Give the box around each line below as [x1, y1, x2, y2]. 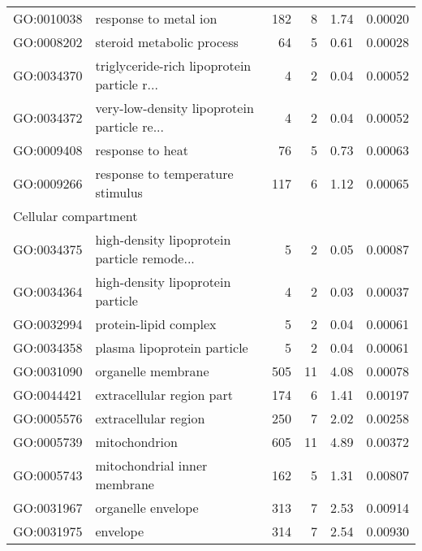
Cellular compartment [13, 206, 138, 225]
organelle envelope [95, 498, 199, 517]
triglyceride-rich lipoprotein [95, 56, 252, 75]
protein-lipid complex [95, 315, 217, 333]
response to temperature [95, 164, 234, 183]
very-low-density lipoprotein [95, 98, 254, 117]
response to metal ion [95, 9, 217, 28]
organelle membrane [95, 362, 209, 380]
